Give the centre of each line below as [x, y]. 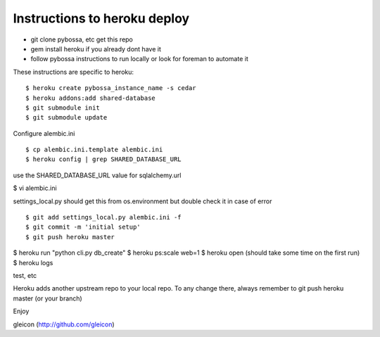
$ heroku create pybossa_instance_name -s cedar [111, 88]
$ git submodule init [63, 108]
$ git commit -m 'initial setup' [83, 227]
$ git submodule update [66, 117]
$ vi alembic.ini [35, 188]
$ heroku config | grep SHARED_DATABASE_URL [104, 159]
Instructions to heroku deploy [101, 18]
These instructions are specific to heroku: [73, 72]
